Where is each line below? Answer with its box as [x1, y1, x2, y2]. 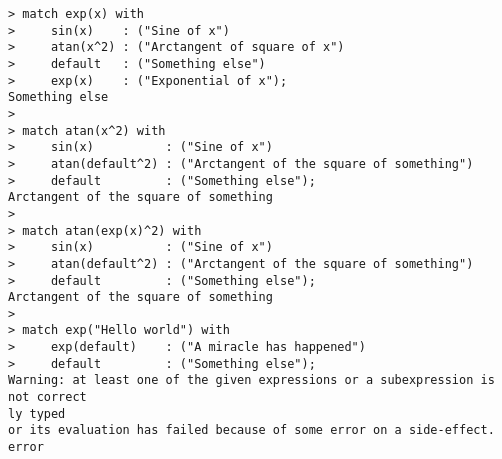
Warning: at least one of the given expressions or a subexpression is [8, 373, 495, 388]
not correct [8, 390, 87, 405]
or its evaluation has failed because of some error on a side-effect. [8, 423, 495, 438]
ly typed [8, 406, 66, 421]
